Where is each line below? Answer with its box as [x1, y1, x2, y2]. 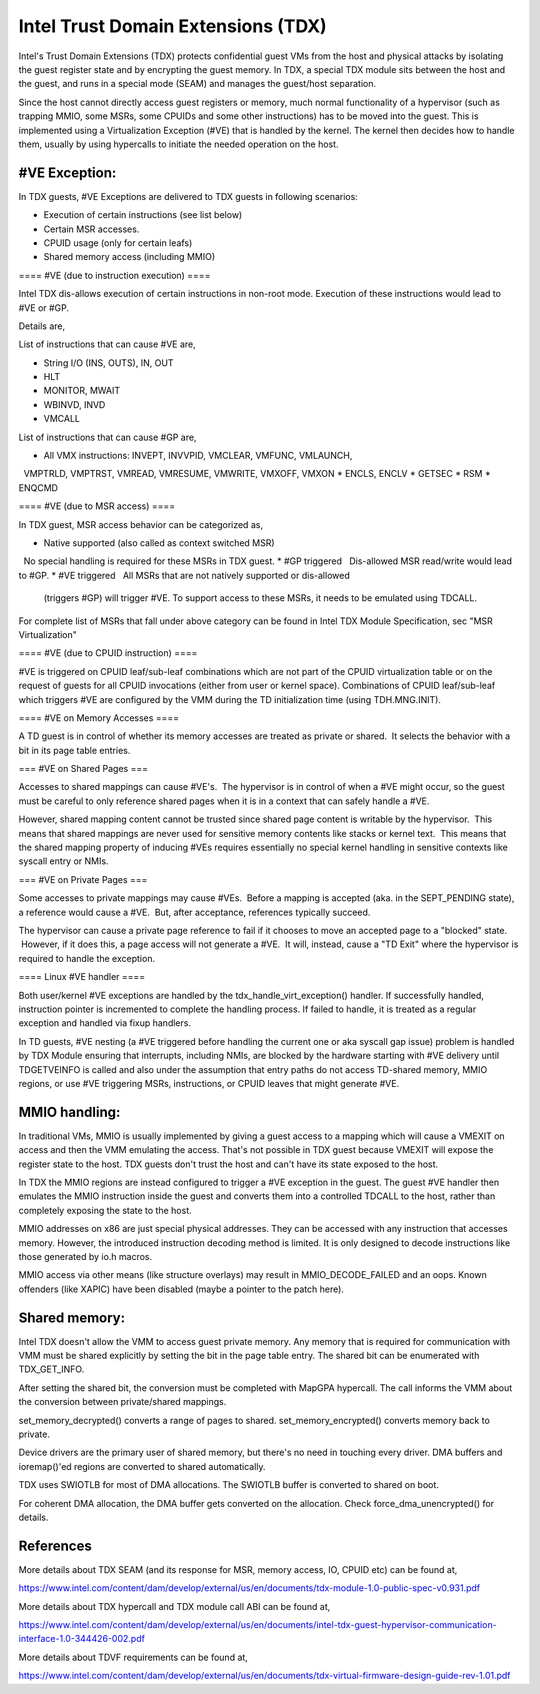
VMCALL [43, 413, 80, 425]
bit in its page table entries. [18, 744, 131, 756]
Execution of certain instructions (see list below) [43, 209, 243, 221]
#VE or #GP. [18, 301, 70, 314]
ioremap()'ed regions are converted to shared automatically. [18, 1460, 266, 1472]
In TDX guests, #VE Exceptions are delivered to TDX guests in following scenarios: [18, 190, 359, 202]
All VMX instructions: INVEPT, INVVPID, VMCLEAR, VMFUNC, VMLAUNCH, [43, 450, 353, 462]
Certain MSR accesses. [43, 223, 140, 235]
